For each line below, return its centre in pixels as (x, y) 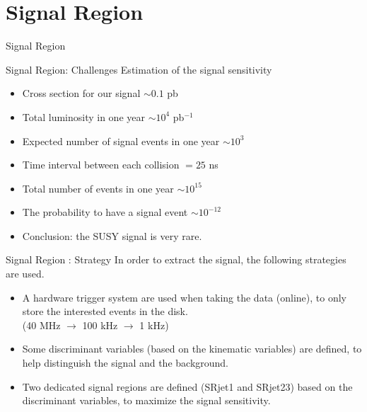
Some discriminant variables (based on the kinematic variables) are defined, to (192, 349)
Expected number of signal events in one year (121, 141)
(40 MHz (41, 325)
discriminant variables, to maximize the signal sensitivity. (146, 400)
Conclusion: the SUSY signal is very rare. (112, 235)
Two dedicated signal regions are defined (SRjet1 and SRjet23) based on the (187, 386)
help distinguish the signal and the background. (126, 363)
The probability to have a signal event (105, 212)
